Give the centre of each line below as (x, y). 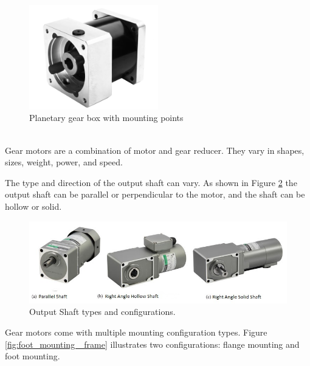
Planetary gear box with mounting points (106, 118)
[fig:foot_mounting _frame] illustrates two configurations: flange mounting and (152, 344)
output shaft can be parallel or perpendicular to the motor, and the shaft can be (155, 194)
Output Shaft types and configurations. (102, 312)
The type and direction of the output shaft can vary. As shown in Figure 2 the (151, 182)
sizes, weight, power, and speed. (64, 162)
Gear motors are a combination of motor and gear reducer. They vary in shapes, (155, 150)
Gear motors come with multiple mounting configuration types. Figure (136, 332)
